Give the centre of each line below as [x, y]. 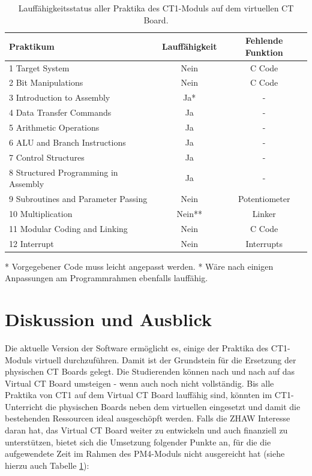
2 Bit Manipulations [46, 82]
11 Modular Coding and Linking [68, 228]
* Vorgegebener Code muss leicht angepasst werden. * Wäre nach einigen [139, 266]
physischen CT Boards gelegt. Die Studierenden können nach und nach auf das [150, 371]
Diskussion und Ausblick [108, 319]
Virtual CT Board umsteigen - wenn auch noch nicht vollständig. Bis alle [139, 383]
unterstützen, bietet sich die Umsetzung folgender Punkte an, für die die [138, 442]
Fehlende [264, 40]
